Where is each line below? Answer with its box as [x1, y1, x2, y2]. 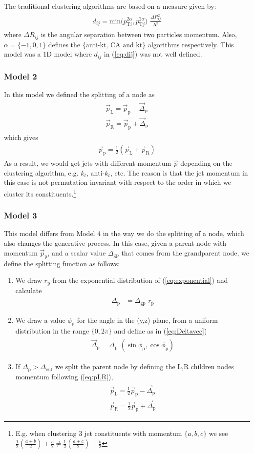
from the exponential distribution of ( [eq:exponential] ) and [52, 275, 228, 285]
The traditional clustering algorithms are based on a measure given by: [4, 1, 216, 11]
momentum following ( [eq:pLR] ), [15, 371, 113, 381]
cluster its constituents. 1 [4, 187, 77, 198]
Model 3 [4, 209, 37, 221]
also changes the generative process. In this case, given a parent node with [4, 238, 227, 248]
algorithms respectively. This [148, 39, 234, 49]
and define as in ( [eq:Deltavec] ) [114, 326, 207, 336]
